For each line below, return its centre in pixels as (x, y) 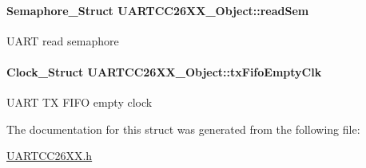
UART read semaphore (63, 40)
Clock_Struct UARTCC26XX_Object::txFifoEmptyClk (164, 71)
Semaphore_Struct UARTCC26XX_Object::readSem (158, 10)
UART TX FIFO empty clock (80, 102)
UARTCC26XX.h (50, 156)
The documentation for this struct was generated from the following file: (183, 129)
